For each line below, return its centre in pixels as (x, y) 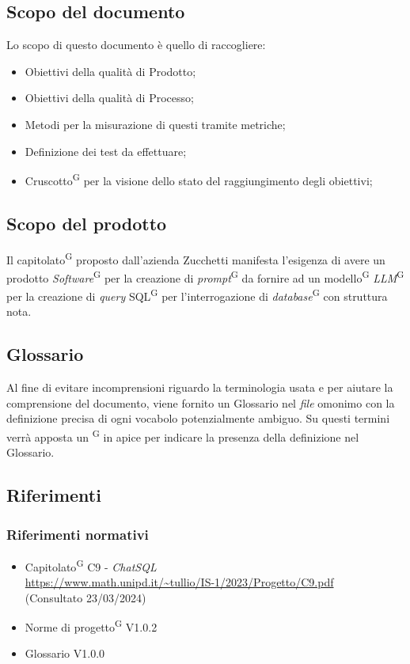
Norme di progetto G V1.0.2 (91, 626)
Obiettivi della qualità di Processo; (109, 98)
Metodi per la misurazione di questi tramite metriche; (155, 124)
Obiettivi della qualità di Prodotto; (110, 71)
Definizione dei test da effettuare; (106, 151)
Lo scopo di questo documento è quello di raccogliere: (136, 45)
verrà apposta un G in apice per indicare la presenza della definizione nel (183, 435)
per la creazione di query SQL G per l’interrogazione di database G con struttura (197, 295)
